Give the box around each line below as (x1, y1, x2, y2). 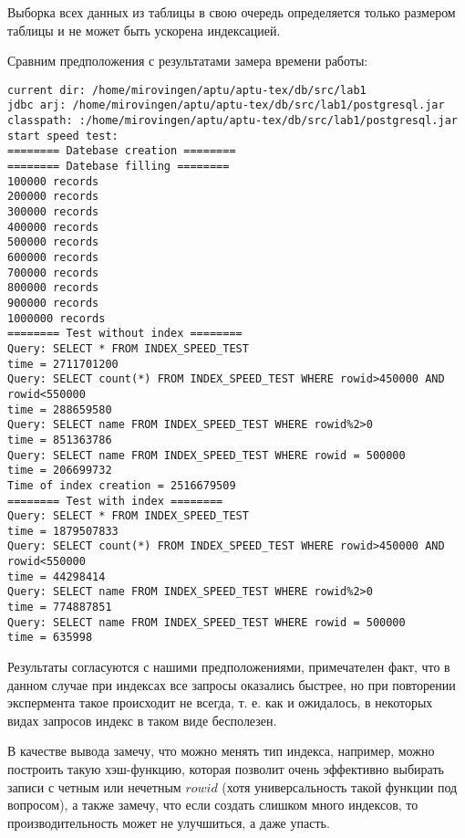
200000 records (7, 190, 99, 204)
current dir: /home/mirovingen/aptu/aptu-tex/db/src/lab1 (7, 83, 367, 97)
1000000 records (7, 311, 106, 325)
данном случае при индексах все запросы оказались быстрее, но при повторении (7, 675, 456, 694)
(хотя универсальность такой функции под (222, 777, 458, 796)
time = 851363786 (7, 433, 112, 446)
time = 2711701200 (7, 357, 119, 371)
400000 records (7, 220, 99, 234)
